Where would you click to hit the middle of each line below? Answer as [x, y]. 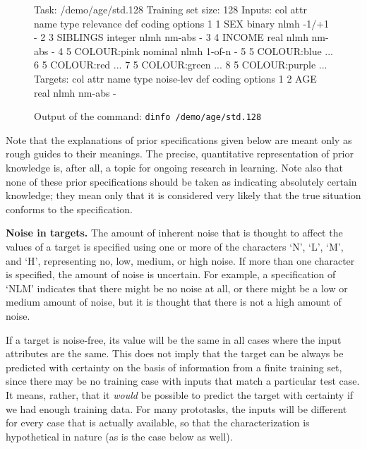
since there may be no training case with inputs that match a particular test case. [183, 381]
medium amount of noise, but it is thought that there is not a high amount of [174, 302]
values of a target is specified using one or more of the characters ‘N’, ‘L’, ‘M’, [175, 246]
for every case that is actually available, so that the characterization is [158, 423]
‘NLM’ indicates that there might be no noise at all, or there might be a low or [177, 288]
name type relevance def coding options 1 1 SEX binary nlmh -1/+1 [182, 23]
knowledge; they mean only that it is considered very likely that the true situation [183, 195]
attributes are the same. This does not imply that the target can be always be [175, 353]
